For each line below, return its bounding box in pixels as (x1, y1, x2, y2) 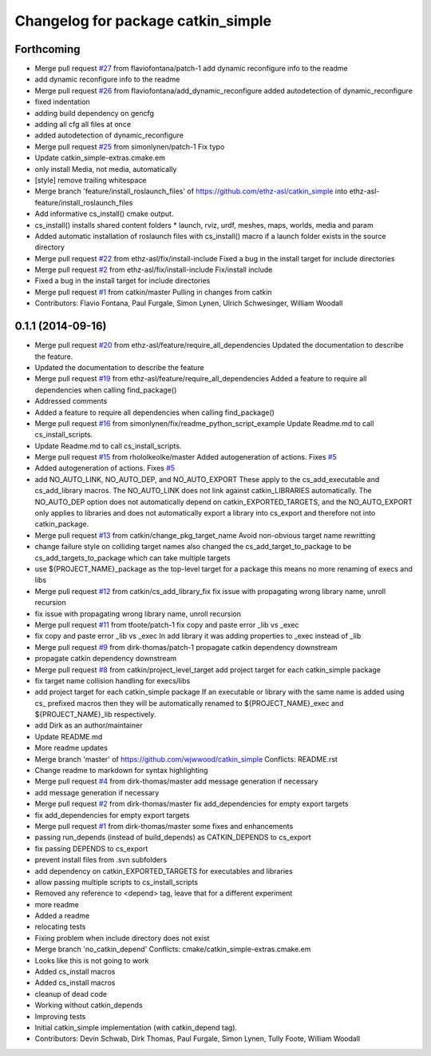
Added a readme (34, 911, 90, 921)
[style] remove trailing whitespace (34, 175, 147, 185)
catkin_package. (34, 520, 89, 529)
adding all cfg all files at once (34, 120, 132, 130)
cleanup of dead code (34, 989, 108, 998)
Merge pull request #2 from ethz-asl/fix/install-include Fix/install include (34, 265, 273, 275)
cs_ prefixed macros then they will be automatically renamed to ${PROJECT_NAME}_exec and (34, 698, 344, 707)
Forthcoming (14, 42, 81, 56)
